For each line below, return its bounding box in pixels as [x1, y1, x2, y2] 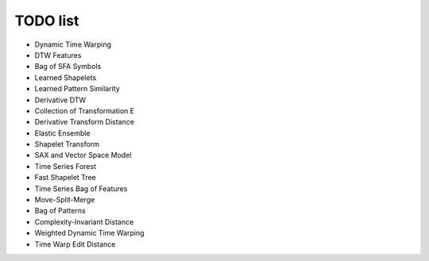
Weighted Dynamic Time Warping [34, 228, 145, 238]
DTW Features [34, 50, 82, 59]
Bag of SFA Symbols [34, 62, 102, 71]
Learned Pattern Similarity [34, 84, 120, 94]
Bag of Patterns [34, 206, 87, 216]
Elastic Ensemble [34, 128, 91, 138]
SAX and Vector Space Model [34, 151, 132, 160]
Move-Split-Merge [34, 195, 95, 205]
